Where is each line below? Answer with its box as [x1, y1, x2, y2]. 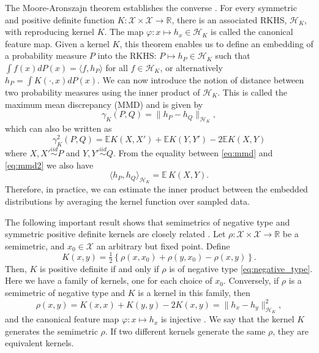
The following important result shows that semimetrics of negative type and [5, 215, 290, 228]
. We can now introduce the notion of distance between [97, 73, 304, 86]
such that [215, 49, 250, 62]
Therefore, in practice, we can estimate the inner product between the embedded [5, 183, 308, 195]
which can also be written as [5, 122, 112, 135]
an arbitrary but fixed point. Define [96, 239, 230, 252]
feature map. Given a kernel [5, 37, 110, 50]
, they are [272, 324, 309, 337]
